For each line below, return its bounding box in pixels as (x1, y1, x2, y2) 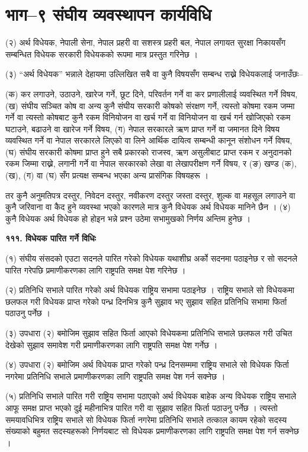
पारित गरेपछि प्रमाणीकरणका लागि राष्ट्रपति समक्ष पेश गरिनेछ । (5, 263, 186, 276)
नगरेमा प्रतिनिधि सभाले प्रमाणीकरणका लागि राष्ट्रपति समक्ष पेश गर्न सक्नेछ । (5, 370, 226, 382)
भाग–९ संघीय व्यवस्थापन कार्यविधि (5, 2, 211, 26)
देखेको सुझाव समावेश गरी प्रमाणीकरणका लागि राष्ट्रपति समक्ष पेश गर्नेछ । (5, 338, 218, 351)
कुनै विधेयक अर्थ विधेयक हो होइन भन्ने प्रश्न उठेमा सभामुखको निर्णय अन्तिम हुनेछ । (5, 212, 251, 224)
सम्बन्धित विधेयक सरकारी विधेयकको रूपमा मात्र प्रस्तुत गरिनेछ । (5, 47, 198, 60)
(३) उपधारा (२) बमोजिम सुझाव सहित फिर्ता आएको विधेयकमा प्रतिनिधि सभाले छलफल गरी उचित (5, 327, 293, 339)
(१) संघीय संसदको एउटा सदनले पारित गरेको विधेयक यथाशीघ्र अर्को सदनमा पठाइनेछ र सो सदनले (5, 252, 297, 265)
